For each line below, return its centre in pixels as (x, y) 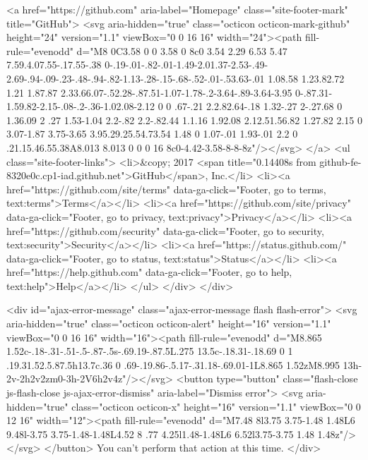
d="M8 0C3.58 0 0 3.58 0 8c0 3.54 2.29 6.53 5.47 (182, 50)
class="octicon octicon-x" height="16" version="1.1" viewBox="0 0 (216, 406)
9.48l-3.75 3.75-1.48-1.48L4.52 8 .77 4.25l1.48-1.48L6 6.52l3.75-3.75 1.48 (160, 434)
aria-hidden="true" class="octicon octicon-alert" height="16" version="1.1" (169, 323)
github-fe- (340, 161)
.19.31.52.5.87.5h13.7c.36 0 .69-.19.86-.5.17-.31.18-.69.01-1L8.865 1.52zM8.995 (173, 364)
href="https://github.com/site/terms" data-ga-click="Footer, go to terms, (166, 189)
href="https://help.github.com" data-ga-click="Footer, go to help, (149, 272)
